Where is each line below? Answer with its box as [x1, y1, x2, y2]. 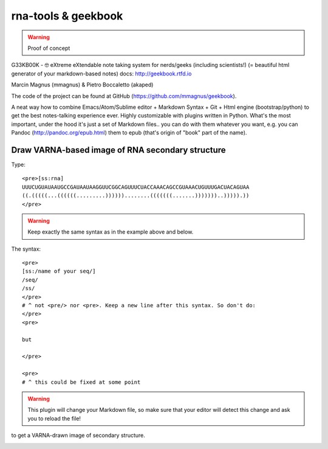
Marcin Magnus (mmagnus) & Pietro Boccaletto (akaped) [11, 81, 154, 88]
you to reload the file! [27, 414, 81, 422]
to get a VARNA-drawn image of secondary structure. [11, 432, 146, 439]
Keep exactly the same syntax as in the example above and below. [27, 228, 194, 235]
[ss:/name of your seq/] [22, 268, 96, 275]
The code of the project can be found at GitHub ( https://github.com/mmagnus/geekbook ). [11, 92, 237, 100]
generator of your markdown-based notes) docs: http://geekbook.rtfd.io [11, 70, 192, 77]
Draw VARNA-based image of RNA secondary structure [11, 145, 226, 155]
